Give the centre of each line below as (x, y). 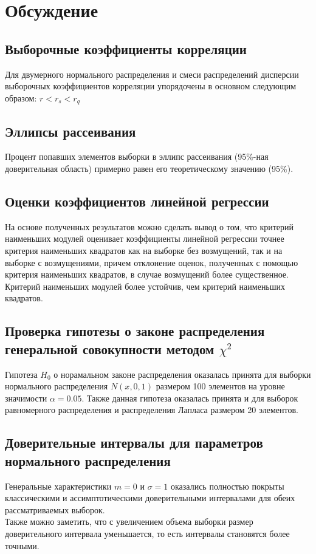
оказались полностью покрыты (228, 486)
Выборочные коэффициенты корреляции (126, 48)
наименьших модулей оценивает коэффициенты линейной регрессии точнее (145, 238)
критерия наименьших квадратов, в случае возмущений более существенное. (147, 274)
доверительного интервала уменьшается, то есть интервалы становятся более (147, 533)
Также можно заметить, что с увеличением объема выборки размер (129, 522)
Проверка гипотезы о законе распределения (135, 331)
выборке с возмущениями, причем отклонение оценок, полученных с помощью (152, 262)
